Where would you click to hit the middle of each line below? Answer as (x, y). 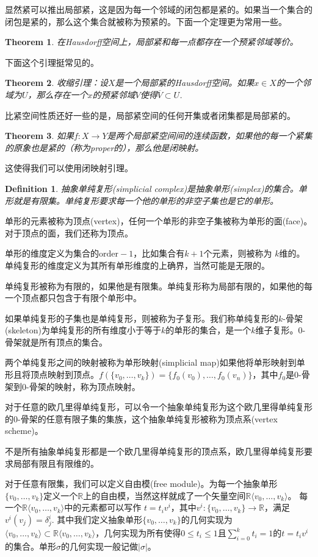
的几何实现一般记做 (99, 546)
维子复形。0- (280, 330)
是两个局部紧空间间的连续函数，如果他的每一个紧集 (210, 136)
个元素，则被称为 (238, 253)
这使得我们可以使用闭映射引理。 (69, 168)
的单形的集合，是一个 (208, 330)
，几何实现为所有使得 (138, 533)
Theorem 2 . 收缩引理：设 (56, 83)
